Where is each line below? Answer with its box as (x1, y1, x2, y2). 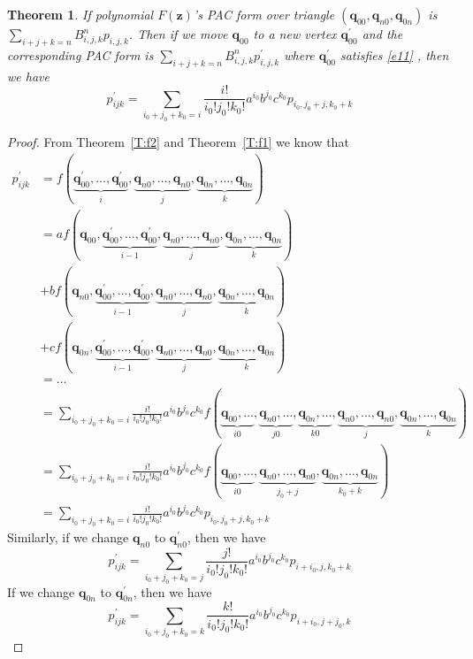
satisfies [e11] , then (339, 45, 449, 64)
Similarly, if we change (7, 528, 129, 547)
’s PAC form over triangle (193, 5, 335, 23)
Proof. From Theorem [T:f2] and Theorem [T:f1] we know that (7, 132, 349, 150)
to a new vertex (253, 25, 337, 42)
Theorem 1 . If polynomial (7, 5, 154, 23)
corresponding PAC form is (7, 45, 154, 64)
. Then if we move (128, 25, 228, 42)
